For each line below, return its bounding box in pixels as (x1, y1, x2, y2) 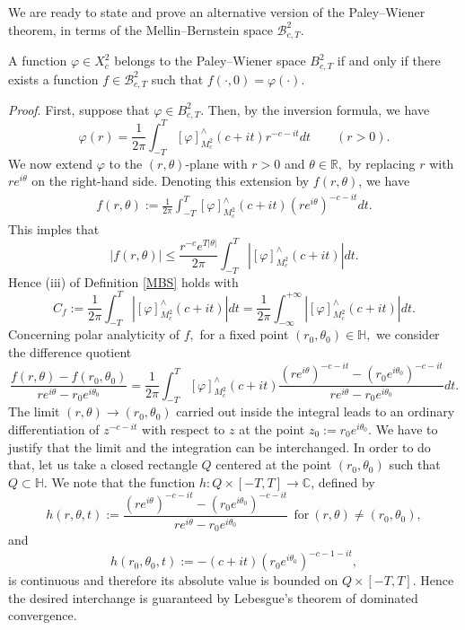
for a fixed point (199, 325, 289, 344)
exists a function (8, 69, 99, 88)
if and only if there (337, 51, 441, 70)
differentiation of (8, 419, 100, 438)
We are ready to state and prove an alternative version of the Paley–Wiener (8, 3, 426, 21)
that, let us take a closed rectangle (8, 455, 197, 474)
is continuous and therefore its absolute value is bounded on (8, 571, 338, 590)
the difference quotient (8, 343, 132, 361)
